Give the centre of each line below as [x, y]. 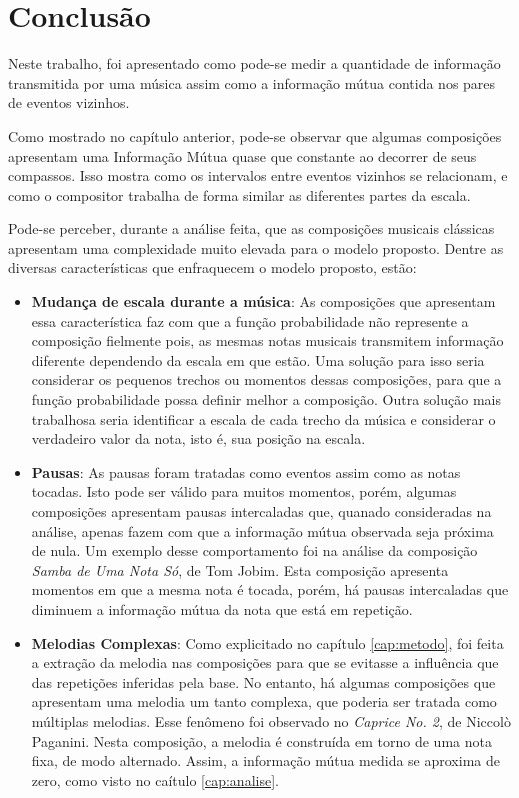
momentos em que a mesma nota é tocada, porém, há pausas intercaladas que [270, 589]
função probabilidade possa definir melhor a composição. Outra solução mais [266, 399]
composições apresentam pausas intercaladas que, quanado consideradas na [261, 511]
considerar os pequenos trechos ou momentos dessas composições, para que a [266, 379]
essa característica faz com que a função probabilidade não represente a [250, 320]
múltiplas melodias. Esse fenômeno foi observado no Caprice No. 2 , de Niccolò [271, 720]
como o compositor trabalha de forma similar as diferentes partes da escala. [239, 194]
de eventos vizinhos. [69, 102]
